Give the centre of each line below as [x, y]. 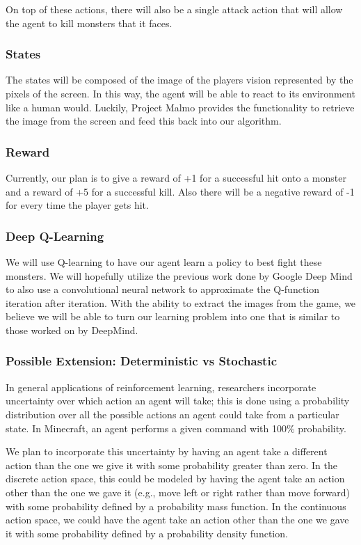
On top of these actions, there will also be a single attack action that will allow [174, 9]
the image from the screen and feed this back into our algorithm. [144, 121]
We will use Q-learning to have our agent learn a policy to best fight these [164, 262]
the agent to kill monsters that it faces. [89, 23]
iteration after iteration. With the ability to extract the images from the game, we [181, 302]
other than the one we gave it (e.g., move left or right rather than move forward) [178, 492]
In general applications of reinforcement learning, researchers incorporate [161, 387]
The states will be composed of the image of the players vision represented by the [179, 80]
